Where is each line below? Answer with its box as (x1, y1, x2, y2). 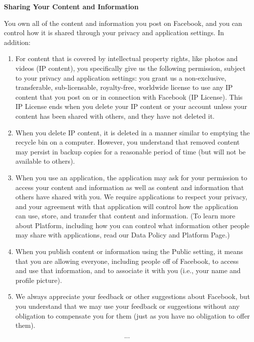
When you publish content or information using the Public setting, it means (15, 246, 243, 256)
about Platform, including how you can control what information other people (15, 220, 250, 230)
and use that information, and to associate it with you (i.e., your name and (15, 265, 241, 276)
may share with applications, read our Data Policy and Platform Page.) (15, 230, 230, 240)
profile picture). (15, 275, 62, 285)
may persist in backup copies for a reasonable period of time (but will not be (15, 146, 246, 156)
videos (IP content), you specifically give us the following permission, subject (15, 63, 246, 73)
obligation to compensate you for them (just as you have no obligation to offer (15, 310, 250, 321)
